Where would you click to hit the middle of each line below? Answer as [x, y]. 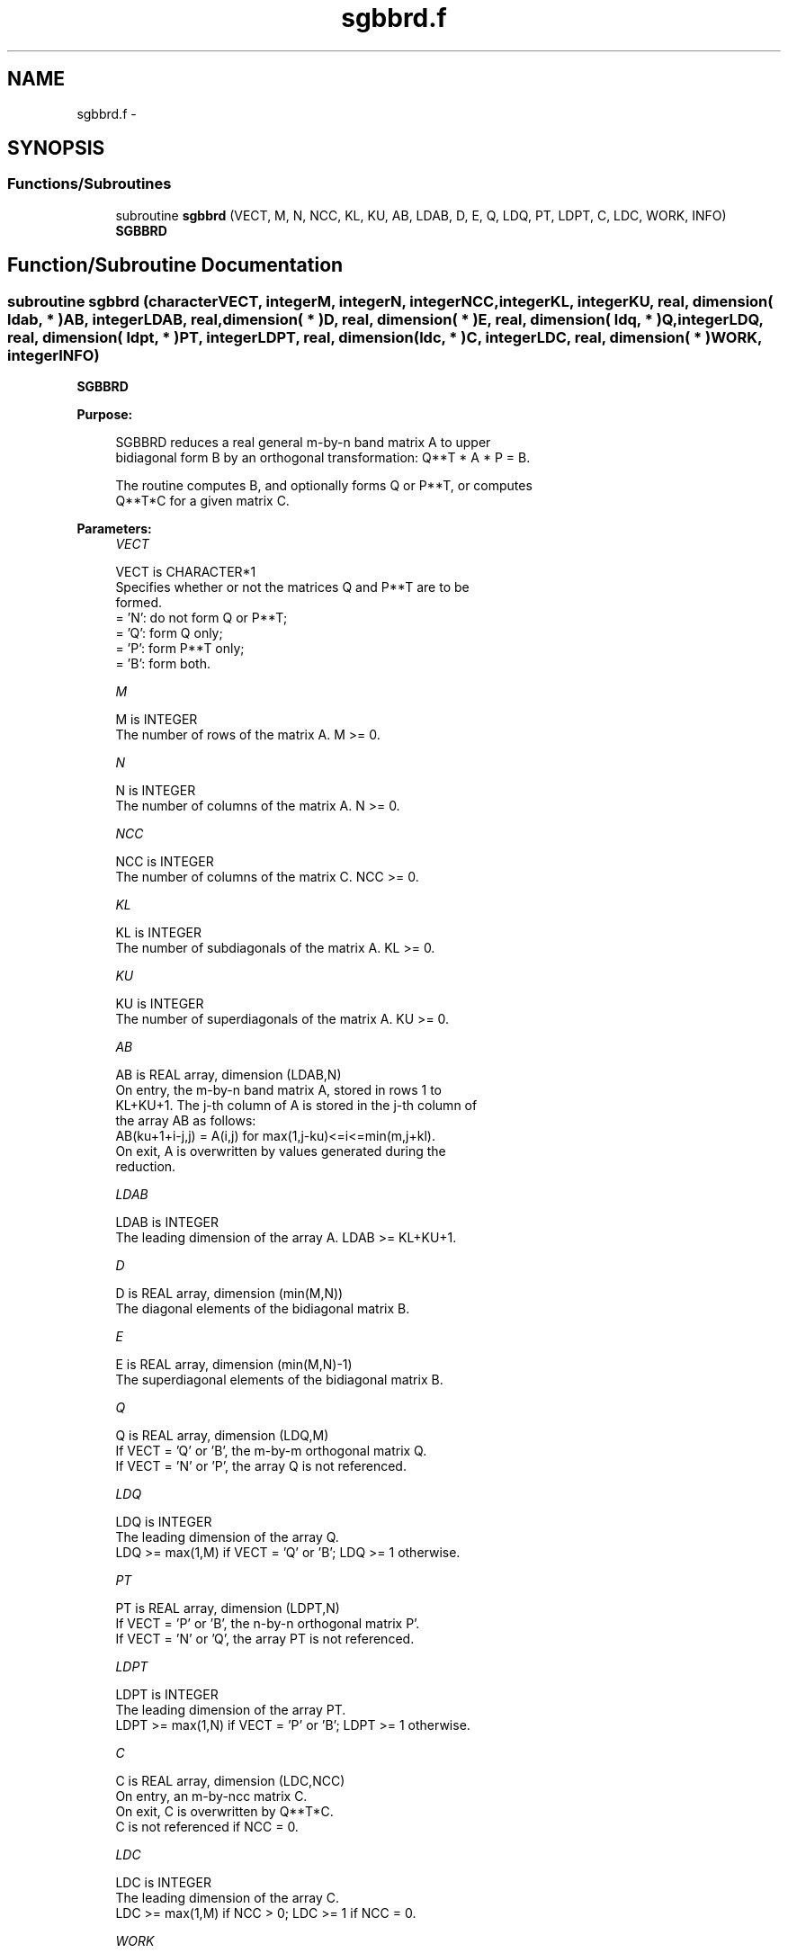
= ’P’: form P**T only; [180, 649]
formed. [139, 603]
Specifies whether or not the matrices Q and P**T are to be [292, 587]
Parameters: [114, 529]
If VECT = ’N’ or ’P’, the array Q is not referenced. [261, 1466]
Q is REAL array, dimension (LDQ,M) [222, 1436]
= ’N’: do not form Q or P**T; [201, 618]
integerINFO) [54, 355]
